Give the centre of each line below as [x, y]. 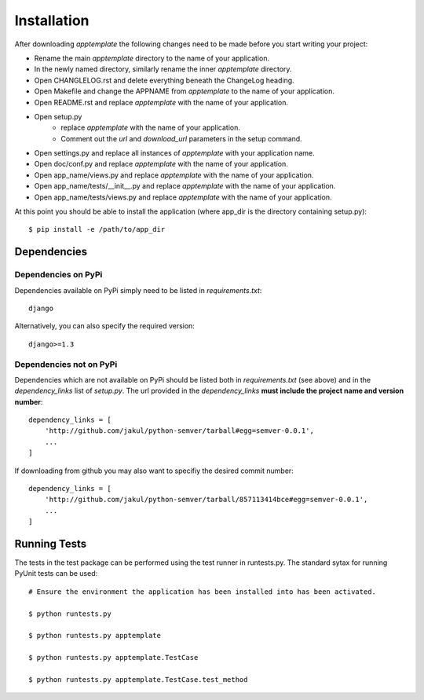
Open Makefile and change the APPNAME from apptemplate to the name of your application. [185, 91]
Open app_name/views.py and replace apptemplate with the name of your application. [174, 175]
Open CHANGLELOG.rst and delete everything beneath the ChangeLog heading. [164, 80]
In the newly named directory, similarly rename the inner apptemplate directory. [163, 69]
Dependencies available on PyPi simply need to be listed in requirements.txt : [138, 290]
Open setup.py [58, 116]
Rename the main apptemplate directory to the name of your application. [152, 58]
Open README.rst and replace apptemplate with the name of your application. [161, 102]
